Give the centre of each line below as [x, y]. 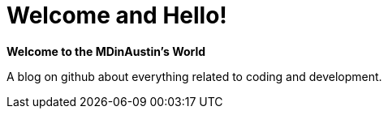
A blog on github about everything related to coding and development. [194, 76]
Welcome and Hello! [117, 15]
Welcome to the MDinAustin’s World [106, 51]
